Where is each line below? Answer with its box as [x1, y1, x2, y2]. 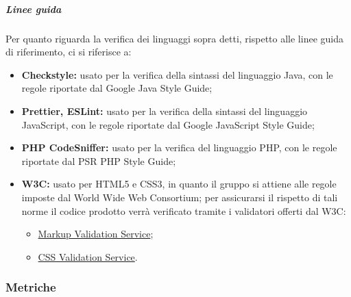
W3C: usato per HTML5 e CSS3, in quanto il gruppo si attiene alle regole [21, 177, 337, 191]
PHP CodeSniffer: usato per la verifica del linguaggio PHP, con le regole [21, 140, 337, 155]
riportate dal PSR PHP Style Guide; [21, 153, 176, 168]
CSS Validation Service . [38, 249, 138, 263]
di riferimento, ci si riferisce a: [5, 44, 132, 59]
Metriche [5, 279, 56, 296]
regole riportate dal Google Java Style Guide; [21, 81, 213, 95]
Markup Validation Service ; [38, 227, 154, 241]
